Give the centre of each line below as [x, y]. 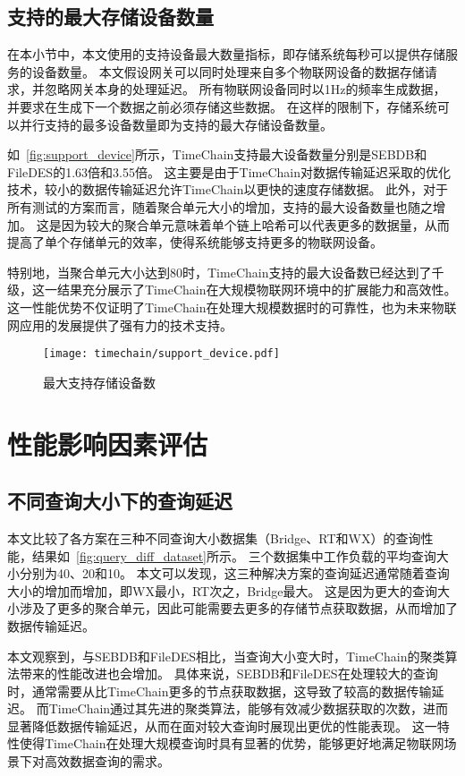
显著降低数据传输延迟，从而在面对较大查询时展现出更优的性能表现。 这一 [222, 725]
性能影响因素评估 [108, 443]
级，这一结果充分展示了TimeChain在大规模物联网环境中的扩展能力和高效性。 [232, 290]
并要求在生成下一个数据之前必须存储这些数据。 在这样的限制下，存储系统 [222, 106]
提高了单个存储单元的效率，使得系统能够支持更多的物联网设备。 [195, 242]
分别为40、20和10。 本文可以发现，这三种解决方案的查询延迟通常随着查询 [234, 573]
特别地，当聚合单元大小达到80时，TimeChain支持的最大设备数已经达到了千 [226, 272]
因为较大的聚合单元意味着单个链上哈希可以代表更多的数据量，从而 [255, 224]
